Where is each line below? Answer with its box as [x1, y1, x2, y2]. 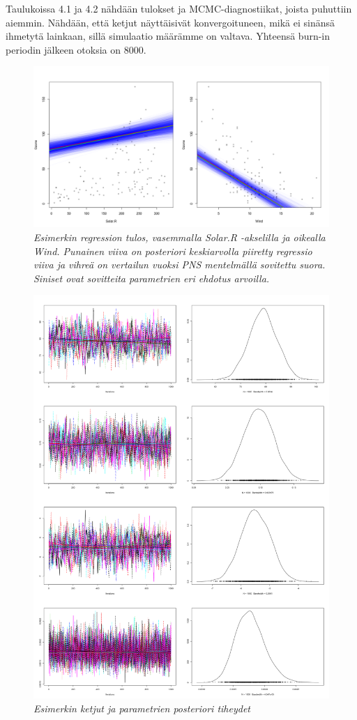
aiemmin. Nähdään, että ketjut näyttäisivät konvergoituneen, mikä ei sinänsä [6, 15, 335, 29]
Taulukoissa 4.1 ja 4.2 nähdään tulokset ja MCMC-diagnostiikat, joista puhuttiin [6, 1, 352, 15]
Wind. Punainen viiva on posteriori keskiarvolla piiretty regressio [33, 243, 312, 258]
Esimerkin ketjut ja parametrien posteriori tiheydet [33, 700, 250, 715]
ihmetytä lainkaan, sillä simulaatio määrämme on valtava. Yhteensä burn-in [6, 29, 331, 43]
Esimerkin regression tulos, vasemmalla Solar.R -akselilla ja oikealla [33, 230, 326, 245]
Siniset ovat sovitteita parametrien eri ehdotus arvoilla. [33, 270, 270, 285]
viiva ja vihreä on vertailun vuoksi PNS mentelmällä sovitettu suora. [33, 257, 326, 272]
